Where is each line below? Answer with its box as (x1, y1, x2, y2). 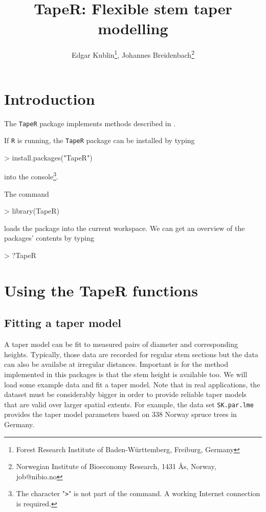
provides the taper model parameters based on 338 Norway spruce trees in (4, 409, 237, 420)
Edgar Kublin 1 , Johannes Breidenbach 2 (72, 48, 194, 60)
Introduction (4, 88, 95, 109)
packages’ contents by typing (4, 232, 94, 243)
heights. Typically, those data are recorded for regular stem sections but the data (4, 348, 258, 359)
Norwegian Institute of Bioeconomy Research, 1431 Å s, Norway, (16, 461, 216, 472)
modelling (98, 18, 168, 39)
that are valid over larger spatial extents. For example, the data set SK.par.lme (4, 399, 254, 409)
